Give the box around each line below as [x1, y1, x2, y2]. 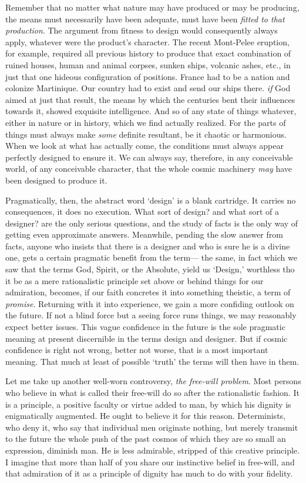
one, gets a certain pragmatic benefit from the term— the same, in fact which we [5, 251, 297, 264]
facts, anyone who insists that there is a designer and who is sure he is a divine [5, 239, 290, 252]
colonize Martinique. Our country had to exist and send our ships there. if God [5, 82, 291, 94]
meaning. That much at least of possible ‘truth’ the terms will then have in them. [5, 355, 300, 367]
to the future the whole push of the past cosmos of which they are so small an [5, 432, 286, 445]
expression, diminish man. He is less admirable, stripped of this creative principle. [5, 444, 300, 456]
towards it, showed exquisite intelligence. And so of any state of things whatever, [5, 105, 297, 117]
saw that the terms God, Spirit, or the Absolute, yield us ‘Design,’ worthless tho [5, 263, 295, 275]
